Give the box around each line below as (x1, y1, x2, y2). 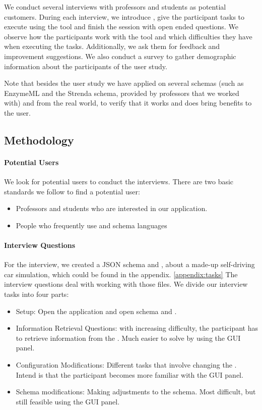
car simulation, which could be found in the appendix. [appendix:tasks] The (4, 269, 238, 279)
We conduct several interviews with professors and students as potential (4, 2, 226, 12)
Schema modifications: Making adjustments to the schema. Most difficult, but (16, 386, 256, 397)
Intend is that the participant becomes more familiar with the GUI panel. (16, 369, 243, 380)
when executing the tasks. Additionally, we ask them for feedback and (4, 41, 220, 52)
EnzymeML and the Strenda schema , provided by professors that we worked (4, 87, 239, 98)
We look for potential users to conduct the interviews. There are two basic (4, 176, 234, 187)
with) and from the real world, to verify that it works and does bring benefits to (4, 97, 252, 108)
